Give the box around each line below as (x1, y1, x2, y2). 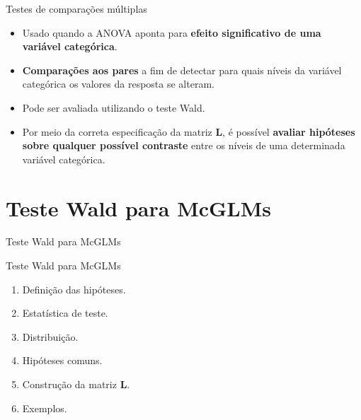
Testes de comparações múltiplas (6, 1, 147, 16)
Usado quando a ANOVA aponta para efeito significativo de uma (22, 25, 321, 40)
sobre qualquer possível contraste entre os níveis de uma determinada (22, 138, 345, 153)
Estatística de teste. (22, 305, 108, 320)
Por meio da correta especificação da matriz (22, 124, 212, 139)
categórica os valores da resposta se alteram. (22, 76, 214, 91)
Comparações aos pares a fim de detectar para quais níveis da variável (22, 62, 342, 77)
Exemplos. (22, 400, 67, 415)
